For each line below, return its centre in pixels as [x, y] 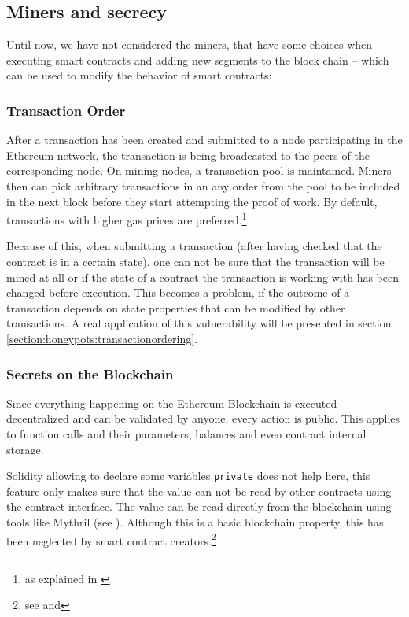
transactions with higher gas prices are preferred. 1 [127, 218]
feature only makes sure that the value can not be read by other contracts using [199, 491]
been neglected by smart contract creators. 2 [111, 539]
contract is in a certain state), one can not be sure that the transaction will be [195, 262]
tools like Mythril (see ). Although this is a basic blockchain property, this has [195, 522]
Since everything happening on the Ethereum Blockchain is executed [172, 403]
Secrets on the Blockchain [90, 373]
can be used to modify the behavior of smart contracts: [139, 75]
